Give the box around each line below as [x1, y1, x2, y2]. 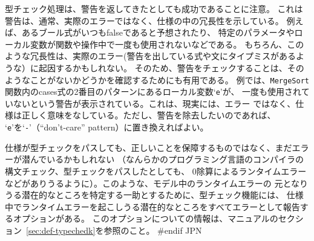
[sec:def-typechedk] [26, 223, 96, 236]
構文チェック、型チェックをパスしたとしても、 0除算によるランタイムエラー [5, 164, 307, 177]
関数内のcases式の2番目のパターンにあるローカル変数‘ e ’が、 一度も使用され [5, 85, 301, 98]
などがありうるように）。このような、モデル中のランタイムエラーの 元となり [5, 176, 308, 189]
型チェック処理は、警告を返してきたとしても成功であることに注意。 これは [5, 2, 303, 14]
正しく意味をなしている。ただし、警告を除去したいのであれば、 [21, 109, 276, 121]
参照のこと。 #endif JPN [103, 223, 202, 236]
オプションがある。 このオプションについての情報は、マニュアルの [13, 212, 278, 225]
